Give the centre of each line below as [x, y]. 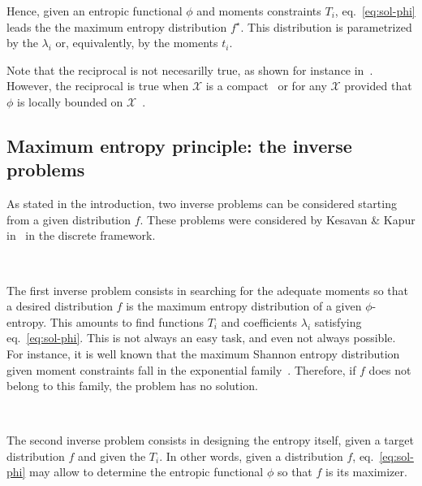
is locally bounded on [70, 101]
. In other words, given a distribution [251, 456]
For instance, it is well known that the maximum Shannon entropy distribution [203, 353]
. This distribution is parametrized [326, 26]
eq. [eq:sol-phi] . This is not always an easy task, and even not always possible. [201, 338]
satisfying [338, 321]
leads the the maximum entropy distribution [117, 26]
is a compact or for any [266, 86]
